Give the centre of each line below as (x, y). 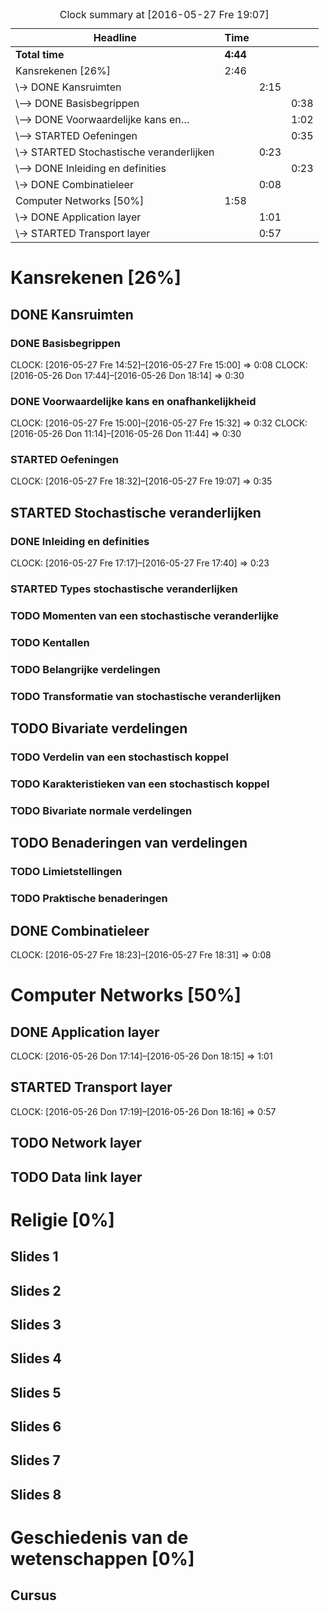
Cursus (33, 1595)
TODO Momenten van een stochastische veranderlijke (144, 615)
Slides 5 (36, 1392)
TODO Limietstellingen (66, 872)
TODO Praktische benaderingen (89, 899)
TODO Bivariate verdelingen (99, 728)
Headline (115, 37)
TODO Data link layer (76, 1177)
